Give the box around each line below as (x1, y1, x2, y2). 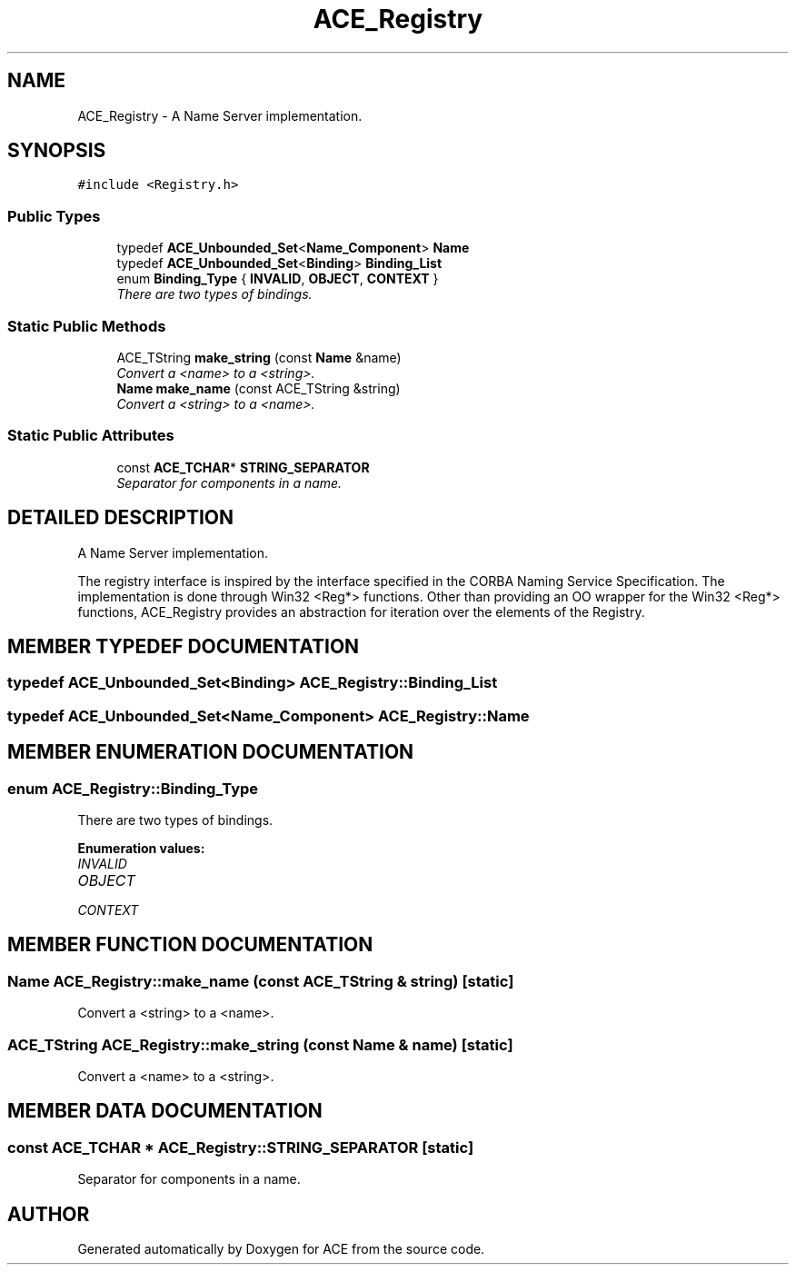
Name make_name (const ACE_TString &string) (116, 380, 401, 396)
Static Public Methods (7, 316, 166, 335)
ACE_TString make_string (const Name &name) (116, 349, 402, 365)
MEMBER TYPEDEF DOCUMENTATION (7, 634, 360, 658)
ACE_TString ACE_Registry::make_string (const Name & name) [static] (7, 1035, 513, 1054)
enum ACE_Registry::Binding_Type (7, 779, 259, 798)
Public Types (7, 206, 101, 225)
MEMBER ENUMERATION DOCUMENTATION (7, 740, 414, 764)
